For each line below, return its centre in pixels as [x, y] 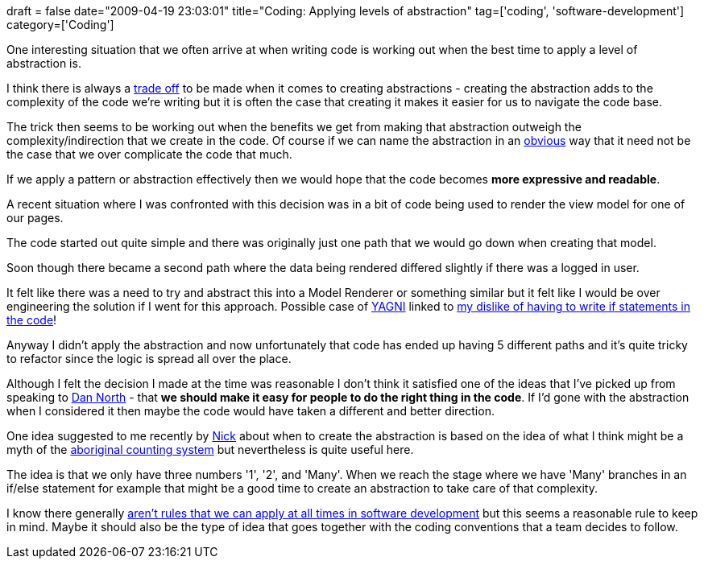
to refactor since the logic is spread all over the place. [149, 359]
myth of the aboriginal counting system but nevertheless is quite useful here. [210, 450]
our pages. [35, 218]
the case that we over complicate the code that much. [149, 154]
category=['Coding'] [60, 25]
